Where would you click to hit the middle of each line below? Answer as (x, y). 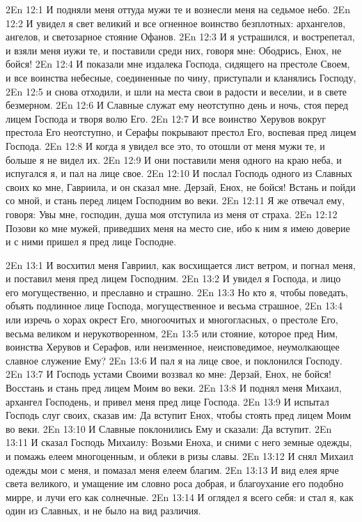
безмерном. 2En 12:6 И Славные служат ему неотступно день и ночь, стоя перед (177, 105)
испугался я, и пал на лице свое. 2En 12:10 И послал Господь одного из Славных (179, 173)
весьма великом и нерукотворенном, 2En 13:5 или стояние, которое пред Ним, (172, 333)
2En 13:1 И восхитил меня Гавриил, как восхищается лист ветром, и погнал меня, (181, 264)
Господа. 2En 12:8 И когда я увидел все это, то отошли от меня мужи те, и (165, 145)
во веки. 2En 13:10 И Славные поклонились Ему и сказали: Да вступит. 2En (169, 428)
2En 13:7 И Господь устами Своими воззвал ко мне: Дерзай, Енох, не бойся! (168, 374)
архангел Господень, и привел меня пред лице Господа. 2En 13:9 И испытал (167, 401)
